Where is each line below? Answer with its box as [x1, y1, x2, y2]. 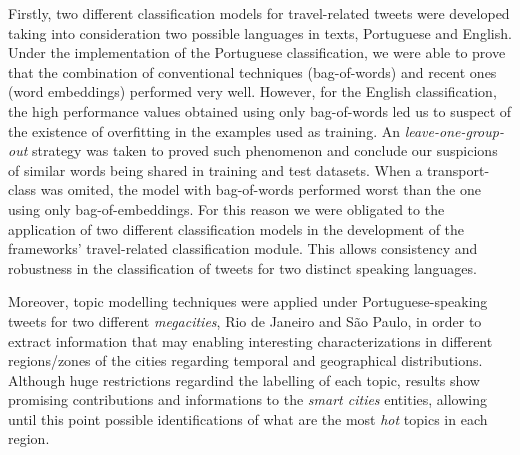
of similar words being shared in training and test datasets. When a [8, 159, 423, 180]
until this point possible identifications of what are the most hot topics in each [8, 408, 488, 429]
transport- [427, 159, 490, 180]
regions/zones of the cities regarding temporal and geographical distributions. [8, 350, 483, 371]
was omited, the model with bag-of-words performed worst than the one [40, 179, 482, 200]
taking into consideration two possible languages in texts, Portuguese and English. [8, 22, 512, 43]
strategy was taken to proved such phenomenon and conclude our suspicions [31, 140, 498, 161]
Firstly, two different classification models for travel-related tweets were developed [8, 3, 510, 23]
